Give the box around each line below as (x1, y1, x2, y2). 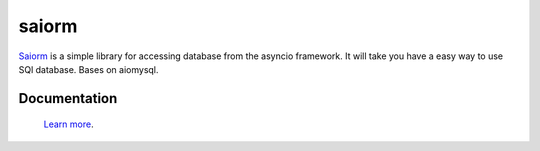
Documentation (18, 90, 118, 107)
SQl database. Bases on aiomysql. (18, 63, 159, 75)
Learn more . (43, 118, 94, 130)
